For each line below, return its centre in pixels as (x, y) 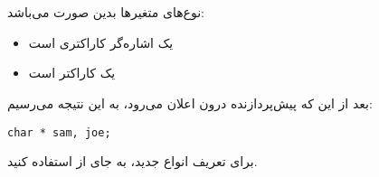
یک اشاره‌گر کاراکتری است (101, 42)
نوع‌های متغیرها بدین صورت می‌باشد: (106, 12)
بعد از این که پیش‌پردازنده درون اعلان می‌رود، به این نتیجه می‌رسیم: (190, 102)
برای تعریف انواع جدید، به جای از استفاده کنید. (133, 161)
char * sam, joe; (59, 132)
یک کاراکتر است (72, 73)
